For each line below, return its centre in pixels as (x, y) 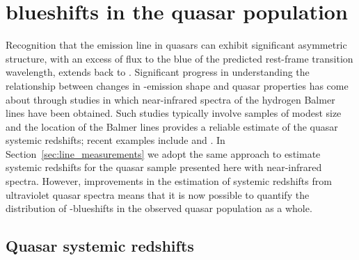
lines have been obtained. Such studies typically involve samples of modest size (174, 113)
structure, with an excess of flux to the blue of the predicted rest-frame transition (179, 58)
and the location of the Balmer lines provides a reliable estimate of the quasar (172, 126)
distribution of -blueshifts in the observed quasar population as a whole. (159, 208)
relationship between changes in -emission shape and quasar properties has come (177, 85)
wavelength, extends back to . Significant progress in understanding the (158, 72)
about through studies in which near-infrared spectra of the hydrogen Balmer (170, 99)
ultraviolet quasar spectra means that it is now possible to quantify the (158, 194)
